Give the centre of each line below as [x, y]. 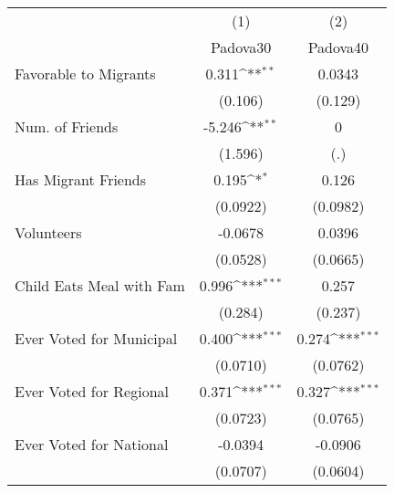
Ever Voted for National [92, 444]
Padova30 [241, 47]
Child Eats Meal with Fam [100, 285]
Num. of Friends [67, 126]
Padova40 [338, 47]
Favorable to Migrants [85, 73]
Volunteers [48, 232]
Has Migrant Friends [81, 179]
